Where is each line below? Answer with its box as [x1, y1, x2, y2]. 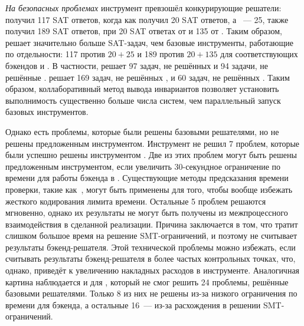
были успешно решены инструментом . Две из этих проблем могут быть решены [5, 149, 297, 161]
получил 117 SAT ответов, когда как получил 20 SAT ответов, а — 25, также [5, 13, 289, 25]
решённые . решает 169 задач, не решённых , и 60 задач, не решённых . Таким [5, 71, 290, 83]
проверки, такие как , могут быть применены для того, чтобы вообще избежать [5, 183, 293, 195]
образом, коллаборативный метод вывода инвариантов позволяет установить [5, 83, 279, 95]
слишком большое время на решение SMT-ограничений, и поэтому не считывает [5, 229, 298, 242]
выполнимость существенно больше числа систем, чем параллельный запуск [5, 94, 281, 106]
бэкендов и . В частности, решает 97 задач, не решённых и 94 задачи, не [5, 59, 268, 71]
